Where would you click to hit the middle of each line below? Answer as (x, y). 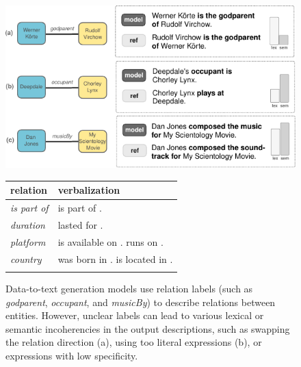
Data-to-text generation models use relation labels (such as (129, 288)
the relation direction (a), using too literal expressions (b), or (134, 342)
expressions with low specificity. (72, 355)
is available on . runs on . (110, 241)
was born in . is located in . (115, 258)
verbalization (89, 190)
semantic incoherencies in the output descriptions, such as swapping (148, 328)
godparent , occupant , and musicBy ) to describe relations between (141, 302)
